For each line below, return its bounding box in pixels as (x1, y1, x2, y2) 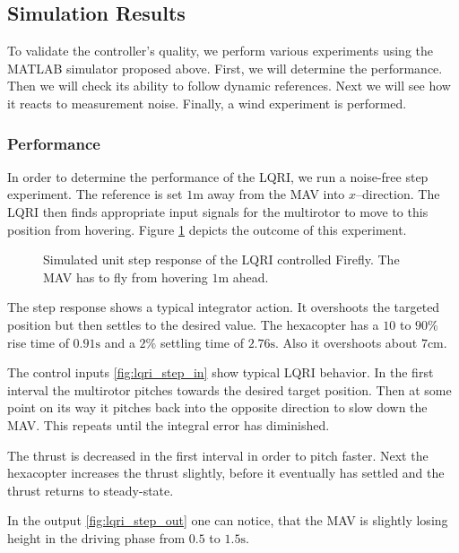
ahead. (232, 267, 269, 286)
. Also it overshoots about (275, 333, 418, 351)
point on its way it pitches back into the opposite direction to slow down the (7, 398, 428, 417)
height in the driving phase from (7, 528, 186, 547)
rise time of (7, 333, 69, 351)
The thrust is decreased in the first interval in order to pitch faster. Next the (7, 445, 429, 464)
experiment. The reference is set (7, 185, 183, 203)
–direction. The (356, 185, 440, 203)
